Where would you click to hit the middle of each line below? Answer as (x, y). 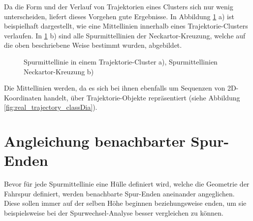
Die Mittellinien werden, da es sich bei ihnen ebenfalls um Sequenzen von (115, 88)
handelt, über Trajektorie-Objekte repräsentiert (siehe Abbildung (142, 97)
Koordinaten (23, 97)
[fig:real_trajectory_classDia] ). (51, 107)
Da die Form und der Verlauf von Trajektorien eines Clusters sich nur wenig (119, 6)
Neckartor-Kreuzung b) (59, 71)
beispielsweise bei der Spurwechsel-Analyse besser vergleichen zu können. (114, 213)
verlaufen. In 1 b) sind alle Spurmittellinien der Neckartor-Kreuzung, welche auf (125, 35)
